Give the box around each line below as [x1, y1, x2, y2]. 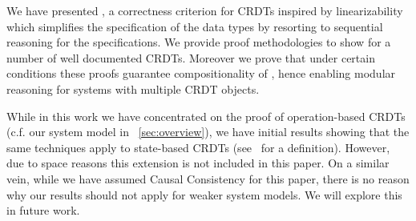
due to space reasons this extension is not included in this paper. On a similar [6, 155, 390, 171]
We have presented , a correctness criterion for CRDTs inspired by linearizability [6, 2, 403, 18]
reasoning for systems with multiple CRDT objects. [6, 80, 260, 97]
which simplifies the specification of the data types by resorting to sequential [6, 18, 383, 34]
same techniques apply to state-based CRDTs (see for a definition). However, [6, 139, 390, 155]
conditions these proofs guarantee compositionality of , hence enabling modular [6, 65, 396, 82]
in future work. [6, 202, 80, 219]
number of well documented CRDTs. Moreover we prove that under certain [6, 49, 375, 66]
